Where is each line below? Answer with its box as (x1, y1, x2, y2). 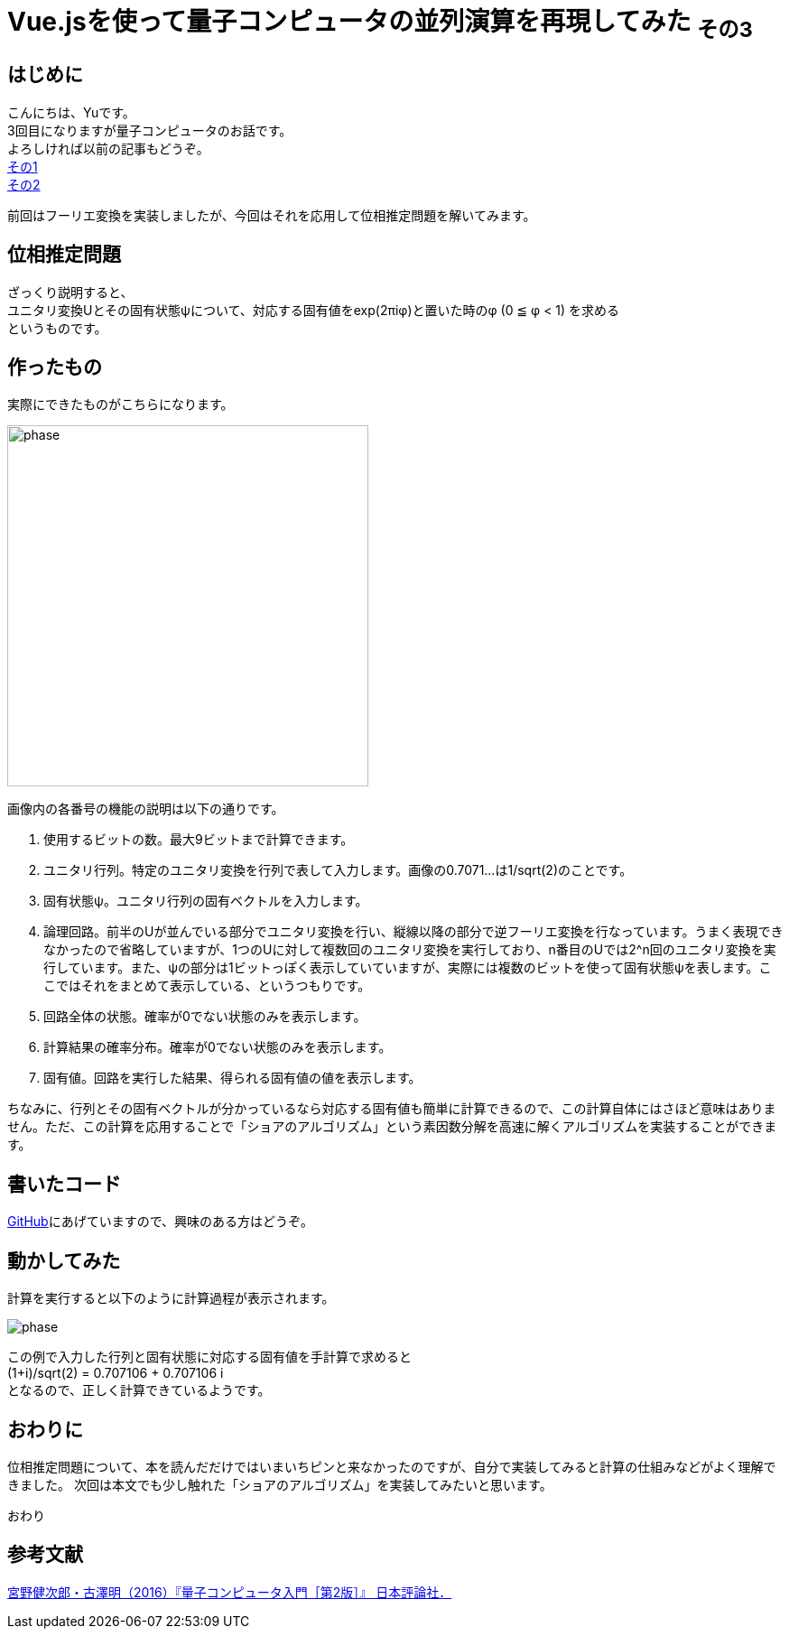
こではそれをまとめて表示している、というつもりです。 (43, 978, 371, 994)
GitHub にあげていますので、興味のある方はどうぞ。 (7, 1213, 314, 1230)
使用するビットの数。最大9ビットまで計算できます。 (43, 832, 354, 848)
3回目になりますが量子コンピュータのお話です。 (7, 122, 292, 138)
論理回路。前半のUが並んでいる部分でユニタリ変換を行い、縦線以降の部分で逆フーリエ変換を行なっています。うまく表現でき (43, 924, 784, 940)
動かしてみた (7, 1249, 121, 1272)
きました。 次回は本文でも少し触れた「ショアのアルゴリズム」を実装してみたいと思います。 (7, 1476, 552, 1492)
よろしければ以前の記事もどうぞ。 (7, 140, 209, 156)
